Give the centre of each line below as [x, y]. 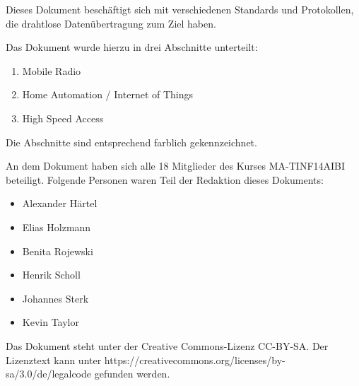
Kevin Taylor [51, 322]
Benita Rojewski [58, 251]
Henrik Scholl [51, 275]
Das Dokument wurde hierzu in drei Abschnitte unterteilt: [132, 47]
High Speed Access [63, 118]
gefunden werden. [132, 374]
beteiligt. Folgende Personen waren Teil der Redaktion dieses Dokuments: [165, 179]
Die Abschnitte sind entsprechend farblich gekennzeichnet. [131, 142]
